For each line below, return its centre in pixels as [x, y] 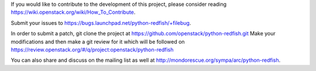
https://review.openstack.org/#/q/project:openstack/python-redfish [92, 50]
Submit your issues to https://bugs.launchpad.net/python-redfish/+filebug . [101, 23]
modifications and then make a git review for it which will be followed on [98, 42]
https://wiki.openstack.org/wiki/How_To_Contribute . [73, 12]
